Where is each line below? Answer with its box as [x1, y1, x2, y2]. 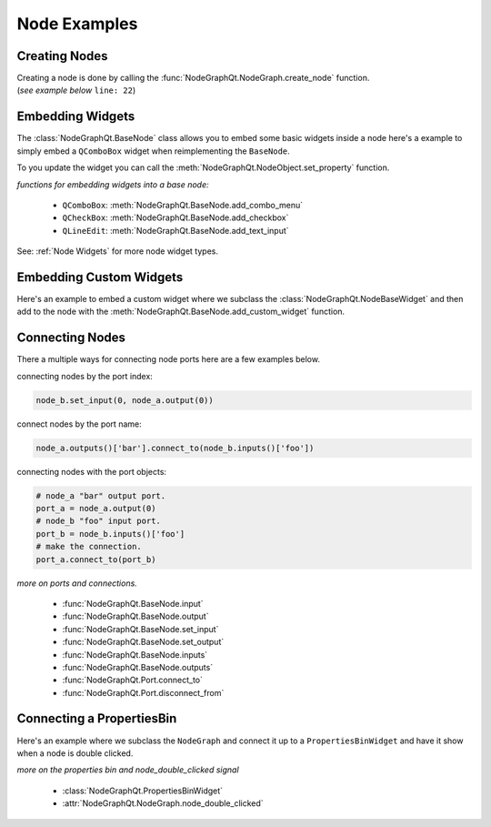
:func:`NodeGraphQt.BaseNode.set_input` [62, 623, 219, 634]
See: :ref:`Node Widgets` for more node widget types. [16, 246, 218, 257]
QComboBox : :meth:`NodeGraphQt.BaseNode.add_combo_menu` [62, 199, 304, 210]
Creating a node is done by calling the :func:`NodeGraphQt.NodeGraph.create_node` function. [16, 73, 370, 84]
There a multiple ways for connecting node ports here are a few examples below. [16, 354, 320, 365]
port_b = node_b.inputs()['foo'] [35, 529, 185, 539]
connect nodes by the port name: [16, 419, 142, 429]
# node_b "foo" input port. [35, 516, 161, 527]
